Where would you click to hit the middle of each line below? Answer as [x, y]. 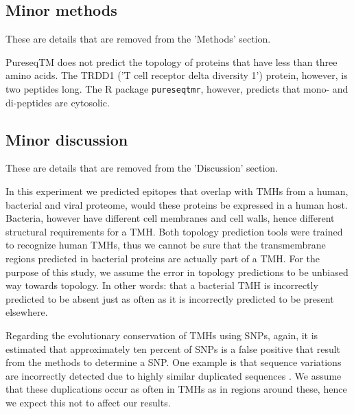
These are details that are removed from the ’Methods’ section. [138, 39]
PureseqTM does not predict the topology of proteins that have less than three [172, 61]
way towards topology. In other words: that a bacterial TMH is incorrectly [162, 285]
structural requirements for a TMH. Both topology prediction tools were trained [174, 231]
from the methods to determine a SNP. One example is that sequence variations [174, 362]
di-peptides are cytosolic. [58, 102]
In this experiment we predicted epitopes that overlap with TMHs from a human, [177, 191]
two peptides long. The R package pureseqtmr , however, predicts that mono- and [177, 88]
